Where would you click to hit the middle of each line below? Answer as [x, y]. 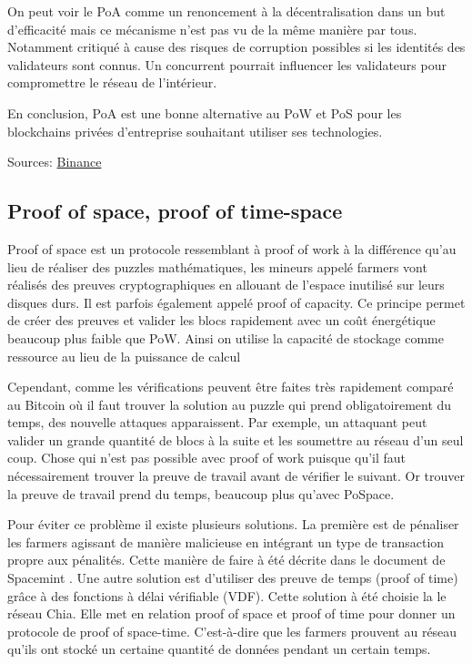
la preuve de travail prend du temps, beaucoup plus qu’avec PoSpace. [201, 493]
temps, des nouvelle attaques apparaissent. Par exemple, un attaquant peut [217, 422]
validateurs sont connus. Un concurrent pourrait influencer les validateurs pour [227, 64]
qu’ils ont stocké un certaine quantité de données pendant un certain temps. [219, 649]
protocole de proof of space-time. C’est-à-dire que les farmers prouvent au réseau [232, 631]
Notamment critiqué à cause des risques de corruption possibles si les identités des [236, 47]
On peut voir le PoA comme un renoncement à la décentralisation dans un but [226, 11]
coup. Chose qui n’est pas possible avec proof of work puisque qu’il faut [207, 458]
